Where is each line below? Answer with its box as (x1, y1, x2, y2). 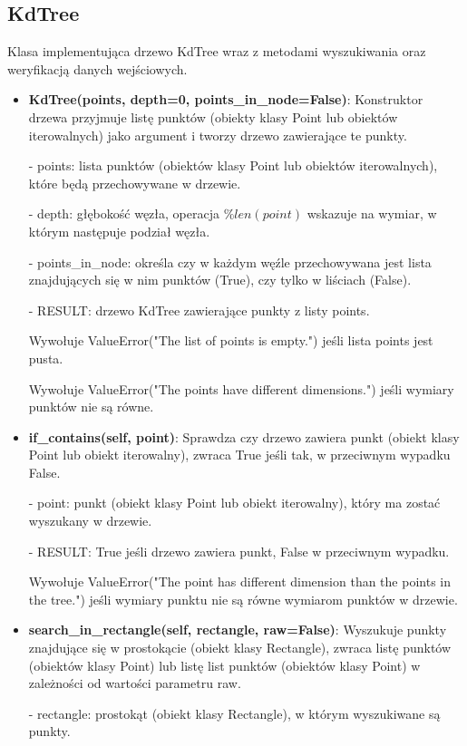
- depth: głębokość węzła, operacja (28, 204, 219, 223)
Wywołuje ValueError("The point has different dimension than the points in (28, 572, 451, 591)
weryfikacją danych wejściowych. (7, 59, 188, 78)
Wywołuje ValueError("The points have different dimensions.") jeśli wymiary (28, 379, 454, 398)
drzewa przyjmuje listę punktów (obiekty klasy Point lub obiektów (28, 107, 398, 126)
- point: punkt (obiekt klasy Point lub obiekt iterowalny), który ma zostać (28, 493, 441, 512)
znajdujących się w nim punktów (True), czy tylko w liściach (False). (28, 270, 412, 289)
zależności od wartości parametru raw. (28, 673, 241, 693)
